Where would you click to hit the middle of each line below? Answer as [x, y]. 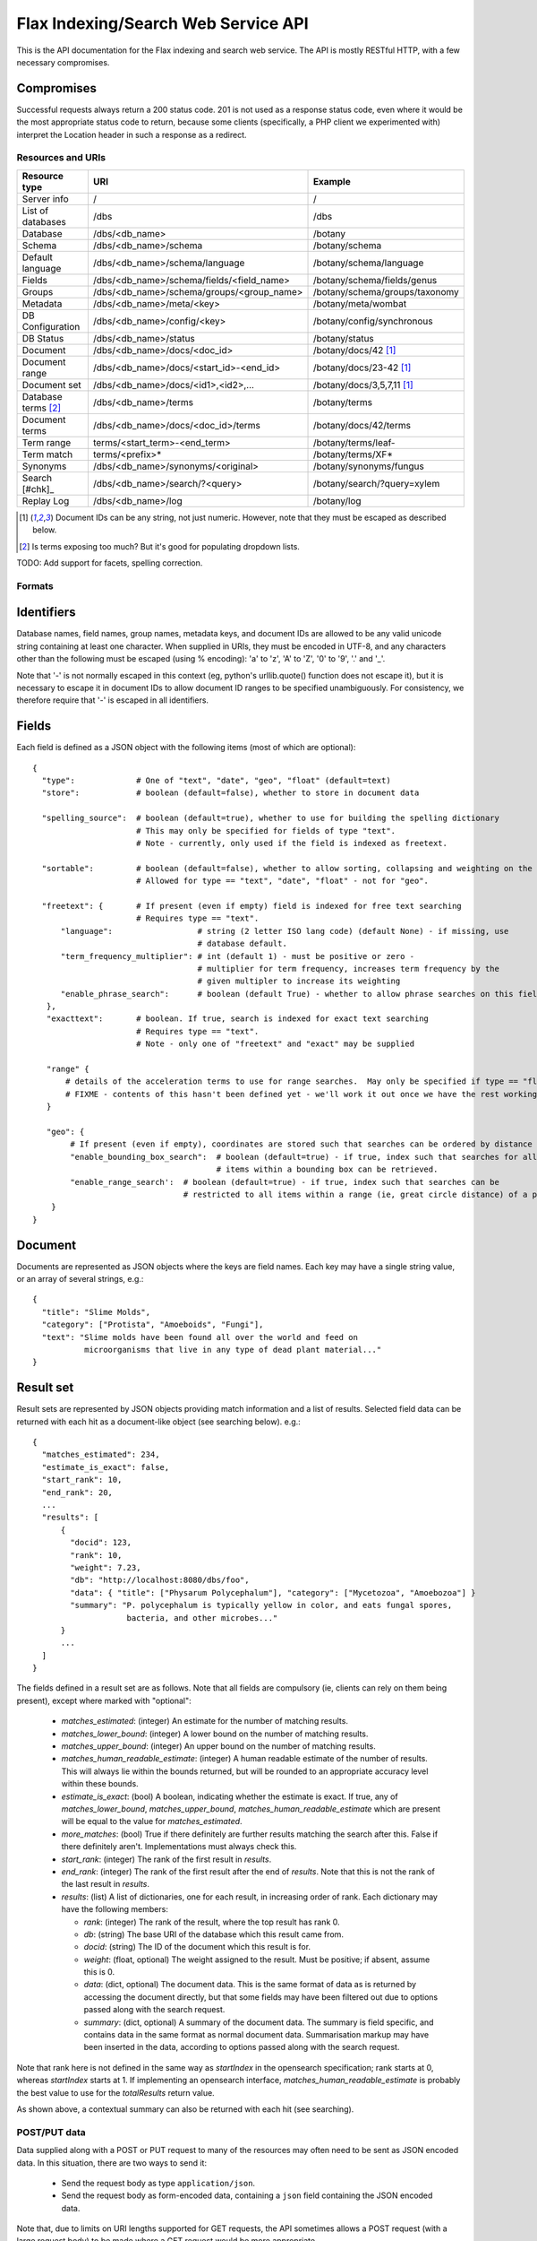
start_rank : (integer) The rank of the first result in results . [166, 1859]
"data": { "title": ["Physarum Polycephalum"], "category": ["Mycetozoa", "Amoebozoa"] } [273, 1592]
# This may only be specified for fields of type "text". [266, 831]
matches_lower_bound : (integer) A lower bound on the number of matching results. [215, 1734]
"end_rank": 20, [77, 1492]
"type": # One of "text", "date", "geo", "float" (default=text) [216, 781]
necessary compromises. [63, 62]
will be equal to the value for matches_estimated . [152, 1821]
